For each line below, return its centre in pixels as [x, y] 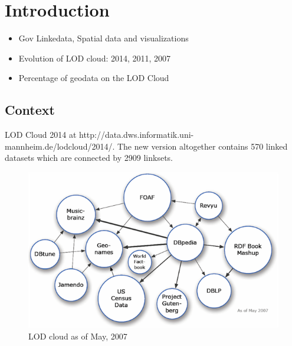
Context [30, 110]
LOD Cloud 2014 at [41, 135]
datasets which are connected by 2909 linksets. [89, 158]
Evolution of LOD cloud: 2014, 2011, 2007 [95, 58]
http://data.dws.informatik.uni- [136, 135]
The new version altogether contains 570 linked [202, 146]
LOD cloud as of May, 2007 [78, 336]
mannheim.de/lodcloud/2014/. [60, 146]
